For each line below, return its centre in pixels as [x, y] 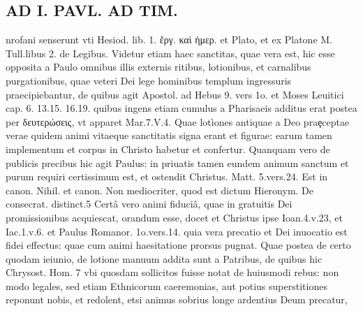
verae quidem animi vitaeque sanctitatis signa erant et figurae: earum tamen [169, 135]
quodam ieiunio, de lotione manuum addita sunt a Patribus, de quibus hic [164, 258]
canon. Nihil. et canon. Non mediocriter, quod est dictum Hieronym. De [160, 190]
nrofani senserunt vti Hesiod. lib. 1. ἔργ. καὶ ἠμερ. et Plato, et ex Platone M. [169, 39]
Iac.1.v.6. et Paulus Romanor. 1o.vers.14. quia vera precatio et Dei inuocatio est [177, 231]
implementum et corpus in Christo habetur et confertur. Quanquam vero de [168, 149]
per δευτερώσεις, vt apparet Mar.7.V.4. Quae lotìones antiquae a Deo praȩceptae [178, 121]
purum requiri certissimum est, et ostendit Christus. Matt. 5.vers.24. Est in [167, 176]
